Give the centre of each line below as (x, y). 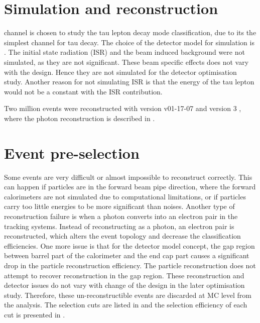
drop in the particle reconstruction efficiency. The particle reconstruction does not (130, 265)
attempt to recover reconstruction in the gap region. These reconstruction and (124, 275)
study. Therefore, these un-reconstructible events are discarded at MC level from (128, 295)
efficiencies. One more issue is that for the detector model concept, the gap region (129, 245)
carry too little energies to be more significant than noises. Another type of (119, 206)
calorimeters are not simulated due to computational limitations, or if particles (125, 196)
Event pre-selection (72, 152)
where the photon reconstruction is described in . (80, 118)
